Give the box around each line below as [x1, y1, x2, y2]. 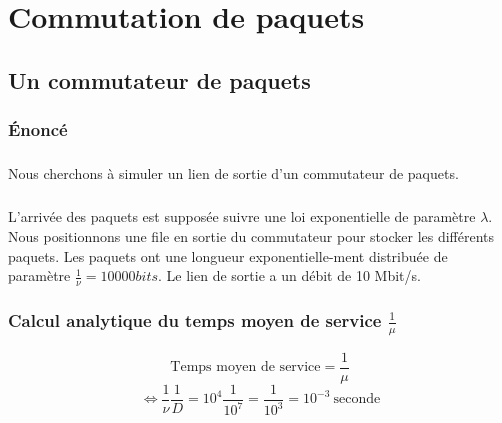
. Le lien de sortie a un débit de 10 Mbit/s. [158, 265, 421, 286]
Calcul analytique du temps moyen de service [8, 307, 382, 332]
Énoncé [8, 117, 68, 142]
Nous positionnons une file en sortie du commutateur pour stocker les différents [8, 225, 495, 246]
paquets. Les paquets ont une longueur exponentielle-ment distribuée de [8, 245, 448, 266]
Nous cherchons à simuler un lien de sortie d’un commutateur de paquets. [8, 163, 459, 184]
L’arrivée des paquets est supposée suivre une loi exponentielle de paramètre [8, 206, 476, 227]
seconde [333, 392, 381, 407]
